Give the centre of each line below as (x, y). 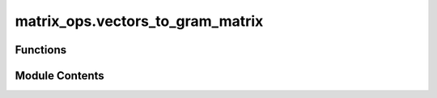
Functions (41, 50)
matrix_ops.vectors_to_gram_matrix (139, 21)
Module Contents (59, 76)
